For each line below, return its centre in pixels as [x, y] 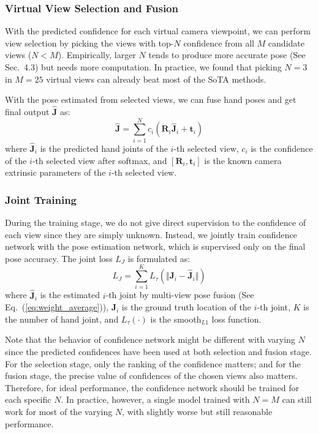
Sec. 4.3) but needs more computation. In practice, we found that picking [143, 67]
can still [297, 399]
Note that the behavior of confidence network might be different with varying [150, 339]
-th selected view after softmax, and [100, 160]
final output [27, 111]
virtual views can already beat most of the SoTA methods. [156, 79]
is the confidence [282, 148]
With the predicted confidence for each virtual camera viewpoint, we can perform [158, 31]
